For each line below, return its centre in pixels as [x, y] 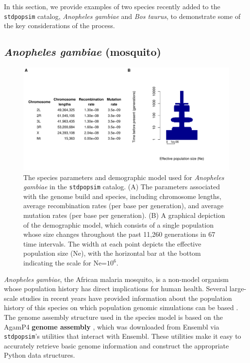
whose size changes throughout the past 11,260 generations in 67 [119, 234]
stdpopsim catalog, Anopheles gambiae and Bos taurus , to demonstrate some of [122, 16]
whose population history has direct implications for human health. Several [116, 289]
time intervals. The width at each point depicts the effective [112, 243]
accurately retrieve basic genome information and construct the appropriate [117, 345]
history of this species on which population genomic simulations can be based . [121, 307]
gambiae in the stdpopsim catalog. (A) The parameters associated [122, 187]
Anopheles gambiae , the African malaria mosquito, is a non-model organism [116, 279]
